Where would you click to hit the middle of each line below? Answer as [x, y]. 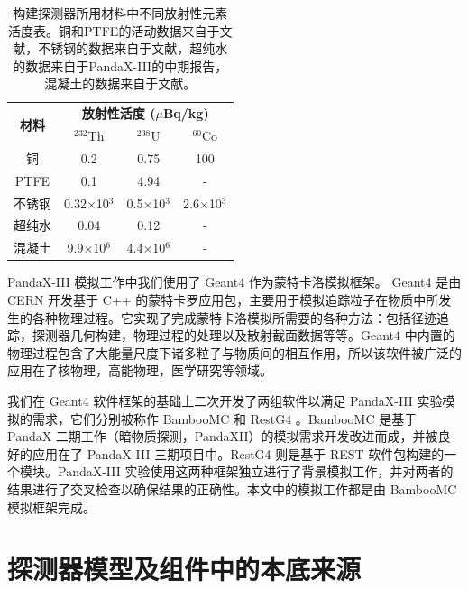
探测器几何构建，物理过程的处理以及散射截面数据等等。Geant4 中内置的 [243, 335]
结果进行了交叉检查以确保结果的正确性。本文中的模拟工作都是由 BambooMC [232, 488]
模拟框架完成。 [51, 506]
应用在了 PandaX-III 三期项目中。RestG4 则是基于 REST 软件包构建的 [238, 453]
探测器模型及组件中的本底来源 [184, 569]
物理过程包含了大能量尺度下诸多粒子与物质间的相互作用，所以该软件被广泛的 [234, 352]
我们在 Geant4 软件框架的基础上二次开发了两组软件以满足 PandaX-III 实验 [225, 400]
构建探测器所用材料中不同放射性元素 [120, 13]
